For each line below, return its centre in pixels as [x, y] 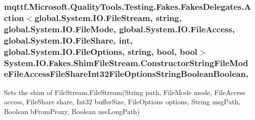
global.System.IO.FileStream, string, [108, 17]
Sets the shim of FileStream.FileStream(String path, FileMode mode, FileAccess [125, 92]
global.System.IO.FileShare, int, [68, 40]
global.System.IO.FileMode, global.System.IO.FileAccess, [119, 29]
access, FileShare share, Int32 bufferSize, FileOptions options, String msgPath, [122, 102]
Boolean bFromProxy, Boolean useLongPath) [72, 111]
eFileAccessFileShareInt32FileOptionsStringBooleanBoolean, [126, 74]
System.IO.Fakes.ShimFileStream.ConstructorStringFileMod [126, 62]
